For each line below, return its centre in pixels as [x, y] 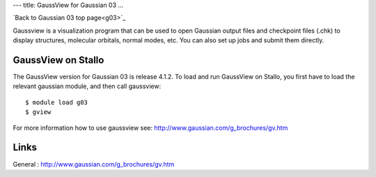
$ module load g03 [57, 102]
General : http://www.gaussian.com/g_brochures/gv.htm [94, 164]
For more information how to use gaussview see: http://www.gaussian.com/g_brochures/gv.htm [150, 128]
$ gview [38, 112]
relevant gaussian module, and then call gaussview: [87, 86]
